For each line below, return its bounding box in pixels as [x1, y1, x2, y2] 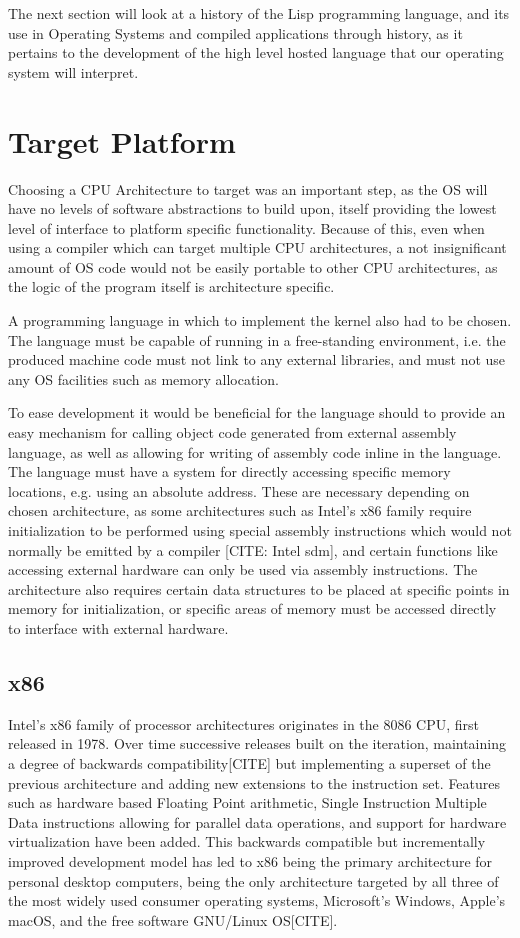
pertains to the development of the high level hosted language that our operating [8, 42, 504, 63]
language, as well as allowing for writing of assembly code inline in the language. [8, 441, 502, 462]
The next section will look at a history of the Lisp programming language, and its [8, 3, 510, 23]
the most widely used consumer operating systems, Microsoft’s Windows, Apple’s [8, 890, 506, 911]
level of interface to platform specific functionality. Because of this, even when [8, 217, 485, 238]
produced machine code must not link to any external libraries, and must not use [8, 349, 506, 370]
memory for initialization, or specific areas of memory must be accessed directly [8, 598, 497, 619]
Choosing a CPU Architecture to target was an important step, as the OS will [8, 178, 488, 199]
